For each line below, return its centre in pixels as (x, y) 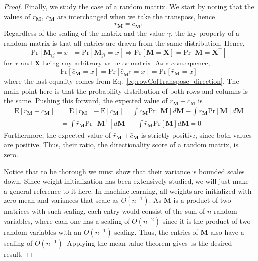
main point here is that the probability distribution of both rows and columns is (126, 91)
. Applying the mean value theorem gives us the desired (147, 242)
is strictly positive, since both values (196, 135)
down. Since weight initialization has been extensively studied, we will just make (126, 181)
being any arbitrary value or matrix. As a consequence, (127, 63)
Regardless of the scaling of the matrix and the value (85, 33)
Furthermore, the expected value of (57, 135)
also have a (227, 231)
